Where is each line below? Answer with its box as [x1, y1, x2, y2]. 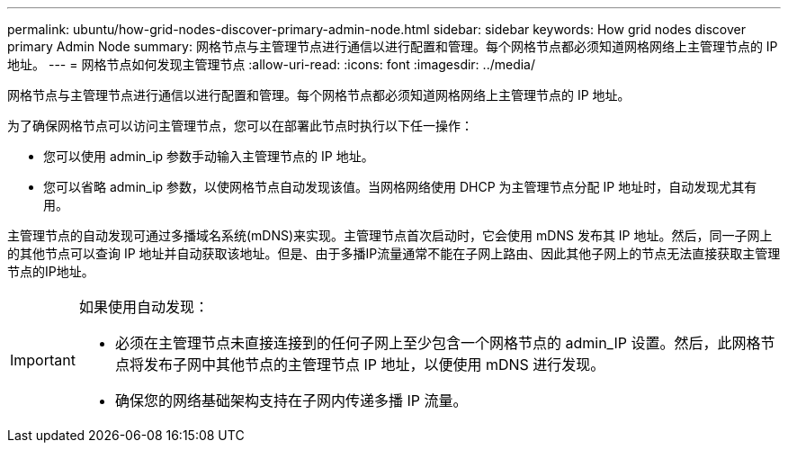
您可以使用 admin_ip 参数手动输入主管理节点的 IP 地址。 [43, 148, 374, 164]
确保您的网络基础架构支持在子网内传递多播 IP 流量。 [114, 391, 468, 409]
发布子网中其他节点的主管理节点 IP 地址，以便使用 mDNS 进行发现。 [143, 355, 605, 373]
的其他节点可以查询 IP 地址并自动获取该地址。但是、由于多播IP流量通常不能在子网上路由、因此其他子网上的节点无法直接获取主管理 [7, 246, 781, 261]
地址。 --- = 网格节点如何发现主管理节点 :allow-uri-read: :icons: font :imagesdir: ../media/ [7, 57, 536, 72]
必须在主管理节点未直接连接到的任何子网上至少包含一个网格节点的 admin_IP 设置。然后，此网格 [114, 334, 761, 352]
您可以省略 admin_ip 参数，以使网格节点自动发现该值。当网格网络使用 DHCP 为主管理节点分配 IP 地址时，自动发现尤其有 [43, 179, 757, 194]
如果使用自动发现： [78, 298, 209, 316]
